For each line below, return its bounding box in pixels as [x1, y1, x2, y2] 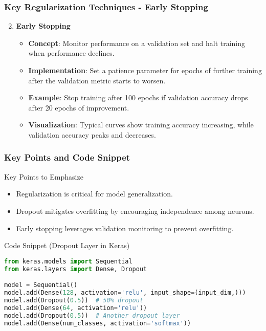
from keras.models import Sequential [4, 257, 132, 265]
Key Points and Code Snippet [4, 151, 130, 164]
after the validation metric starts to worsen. [28, 75, 166, 85]
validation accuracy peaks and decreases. [28, 129, 156, 140]
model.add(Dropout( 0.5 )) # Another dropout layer [4, 312, 180, 319]
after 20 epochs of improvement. [28, 102, 129, 113]
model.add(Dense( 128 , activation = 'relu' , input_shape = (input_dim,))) [4, 289, 246, 297]
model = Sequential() [4, 281, 78, 289]
